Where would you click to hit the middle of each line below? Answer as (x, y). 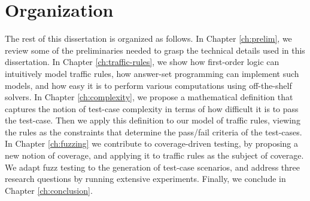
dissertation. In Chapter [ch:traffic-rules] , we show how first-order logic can (142, 62)
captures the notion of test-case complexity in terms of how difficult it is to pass (152, 108)
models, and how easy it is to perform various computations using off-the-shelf (148, 85)
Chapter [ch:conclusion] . (49, 190)
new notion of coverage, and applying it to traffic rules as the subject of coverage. (154, 155)
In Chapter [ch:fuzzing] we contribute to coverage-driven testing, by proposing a (151, 143)
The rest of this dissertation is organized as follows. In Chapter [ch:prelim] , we (148, 38)
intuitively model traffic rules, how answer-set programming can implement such (152, 73)
